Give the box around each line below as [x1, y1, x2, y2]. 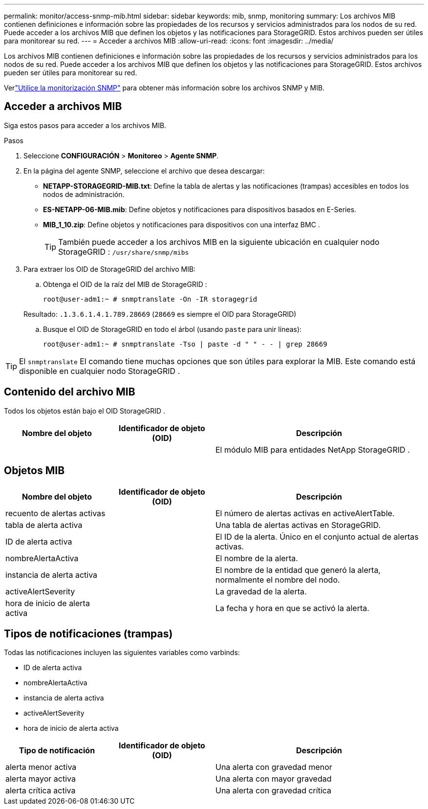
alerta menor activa [5, 762, 77, 772]
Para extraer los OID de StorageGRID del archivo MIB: [23, 264, 196, 273]
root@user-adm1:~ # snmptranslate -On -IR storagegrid [43, 295, 257, 303]
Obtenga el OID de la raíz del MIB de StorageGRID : [43, 280, 207, 288]
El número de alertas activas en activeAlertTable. [215, 508, 395, 518]
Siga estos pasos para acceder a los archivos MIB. [4, 121, 167, 130]
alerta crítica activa [5, 786, 76, 796]
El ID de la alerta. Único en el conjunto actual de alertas [215, 531, 419, 542]
